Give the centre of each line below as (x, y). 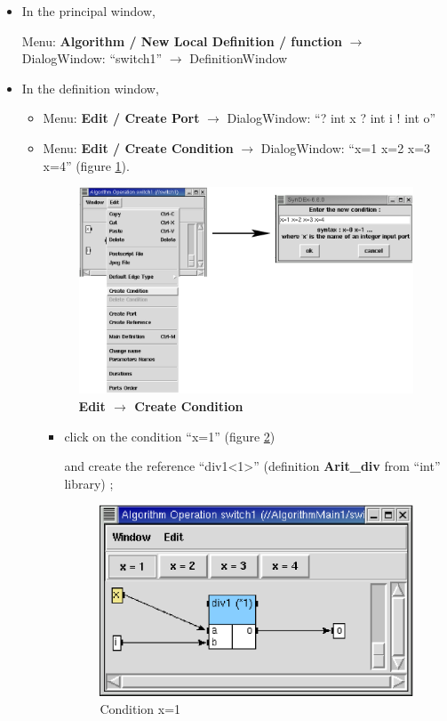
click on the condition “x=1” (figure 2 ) (170, 436)
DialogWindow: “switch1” (92, 58)
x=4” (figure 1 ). (86, 165)
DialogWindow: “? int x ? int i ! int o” (331, 118)
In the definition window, (90, 88)
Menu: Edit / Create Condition (138, 147)
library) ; (89, 483)
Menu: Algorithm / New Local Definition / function (182, 41)
